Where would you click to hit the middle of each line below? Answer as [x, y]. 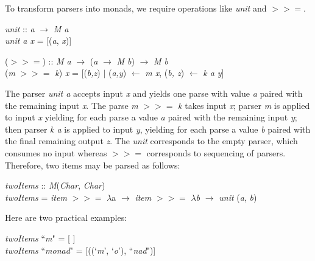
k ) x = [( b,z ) [78, 73]
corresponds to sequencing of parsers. [216, 152]
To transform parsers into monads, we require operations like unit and [136, 8]
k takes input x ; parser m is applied [244, 105]
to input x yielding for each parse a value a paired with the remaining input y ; [151, 117]
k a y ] [214, 73]
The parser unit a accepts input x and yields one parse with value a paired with [154, 93]
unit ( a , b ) [238, 197]
